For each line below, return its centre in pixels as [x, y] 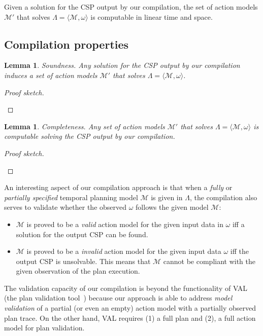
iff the [239, 251]
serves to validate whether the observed [65, 207]
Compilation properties [67, 44]
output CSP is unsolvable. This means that [83, 261]
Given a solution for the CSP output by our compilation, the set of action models [131, 7]
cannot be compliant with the [209, 261]
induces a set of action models [51, 75]
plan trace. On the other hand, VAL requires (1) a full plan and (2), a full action [130, 318]
